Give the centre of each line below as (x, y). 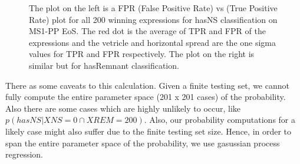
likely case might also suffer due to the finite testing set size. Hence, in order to (149, 131)
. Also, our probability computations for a (220, 120)
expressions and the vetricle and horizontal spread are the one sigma (153, 42)
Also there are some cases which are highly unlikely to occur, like (123, 108)
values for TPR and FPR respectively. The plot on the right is (142, 54)
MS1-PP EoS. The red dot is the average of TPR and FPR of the (147, 31)
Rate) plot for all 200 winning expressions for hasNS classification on (153, 19)
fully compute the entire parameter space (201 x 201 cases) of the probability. (146, 97)
